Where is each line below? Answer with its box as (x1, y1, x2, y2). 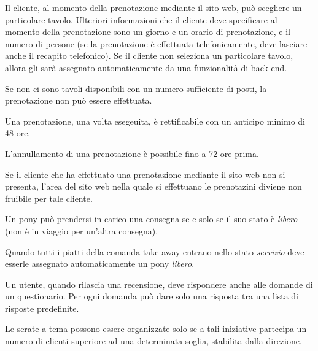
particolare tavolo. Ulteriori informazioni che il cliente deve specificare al (5, 13, 277, 26)
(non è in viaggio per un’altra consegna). (5, 224, 158, 237)
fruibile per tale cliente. (5, 191, 93, 204)
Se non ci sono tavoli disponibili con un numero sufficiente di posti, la (5, 82, 267, 94)
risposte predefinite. (5, 301, 79, 314)
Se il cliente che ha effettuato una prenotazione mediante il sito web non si (5, 168, 285, 180)
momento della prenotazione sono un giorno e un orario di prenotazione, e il (5, 25, 291, 38)
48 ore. (5, 126, 31, 139)
